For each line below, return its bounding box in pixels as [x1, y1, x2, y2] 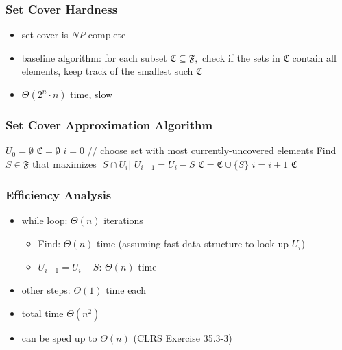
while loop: [21, 213, 68, 227]
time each [106, 283, 146, 297]
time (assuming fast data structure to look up [96, 236, 289, 251]
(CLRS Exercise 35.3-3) [133, 330, 232, 345]
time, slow [70, 87, 113, 101]
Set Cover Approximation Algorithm [5, 116, 213, 133]
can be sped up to [21, 330, 97, 345]
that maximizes [32, 156, 97, 171]
